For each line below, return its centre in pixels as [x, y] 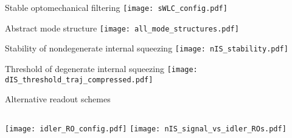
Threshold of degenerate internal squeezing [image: [101, 68]
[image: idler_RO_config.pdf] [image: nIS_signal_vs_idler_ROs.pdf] [146, 129]
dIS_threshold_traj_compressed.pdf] [79, 80]
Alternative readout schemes [58, 99]
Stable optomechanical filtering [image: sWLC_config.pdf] [116, 7]
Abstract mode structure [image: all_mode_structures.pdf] [122, 28]
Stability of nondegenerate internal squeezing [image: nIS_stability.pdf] [147, 48]
